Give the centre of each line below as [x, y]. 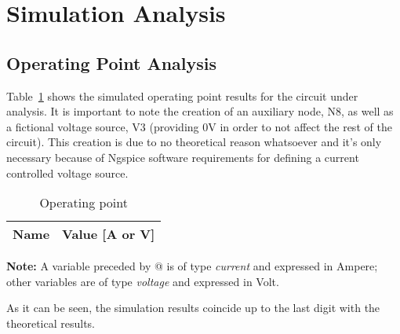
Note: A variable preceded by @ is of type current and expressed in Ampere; [192, 266]
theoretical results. [51, 323]
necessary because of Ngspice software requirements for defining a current [183, 157]
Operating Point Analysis [112, 62]
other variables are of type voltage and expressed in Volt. [143, 281]
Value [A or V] [109, 234]
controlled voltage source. [67, 173]
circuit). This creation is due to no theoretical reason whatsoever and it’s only [194, 142]
